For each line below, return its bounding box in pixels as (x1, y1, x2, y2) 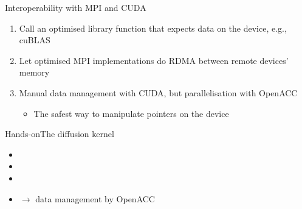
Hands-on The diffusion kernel (5, 127, 114, 140)
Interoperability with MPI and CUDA (5, 1, 146, 13)
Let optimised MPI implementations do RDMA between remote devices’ (19, 54, 289, 66)
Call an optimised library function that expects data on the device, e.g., (19, 21, 287, 34)
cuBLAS (19, 34, 50, 46)
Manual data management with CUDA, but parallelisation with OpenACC (19, 86, 298, 99)
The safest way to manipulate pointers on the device (33, 107, 229, 119)
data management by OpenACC (35, 192, 155, 205)
